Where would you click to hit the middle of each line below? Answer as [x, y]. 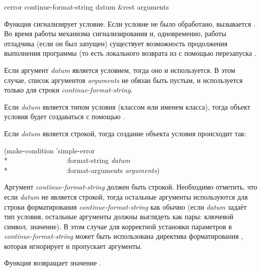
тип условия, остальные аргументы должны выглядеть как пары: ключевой [119, 216]
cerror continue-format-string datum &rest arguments [86, 7]
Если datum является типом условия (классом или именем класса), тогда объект [127, 106]
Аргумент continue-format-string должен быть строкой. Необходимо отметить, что [131, 187]
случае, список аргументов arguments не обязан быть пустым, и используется [123, 80]
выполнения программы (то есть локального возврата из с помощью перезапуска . [130, 53]
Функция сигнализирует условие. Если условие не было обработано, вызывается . [130, 23]
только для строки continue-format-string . [68, 90]
